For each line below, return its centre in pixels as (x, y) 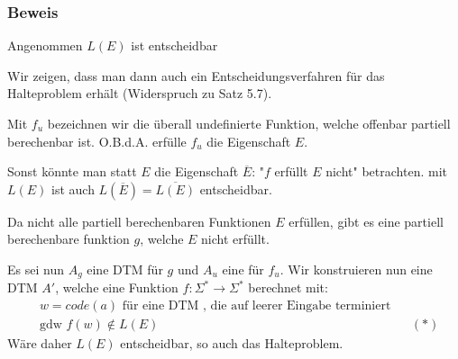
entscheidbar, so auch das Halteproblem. (232, 343)
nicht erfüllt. (235, 239)
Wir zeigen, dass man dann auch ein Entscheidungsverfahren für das (196, 75)
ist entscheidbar (174, 45)
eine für (243, 269)
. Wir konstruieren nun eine (356, 269)
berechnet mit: (288, 287)
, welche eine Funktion (117, 287)
